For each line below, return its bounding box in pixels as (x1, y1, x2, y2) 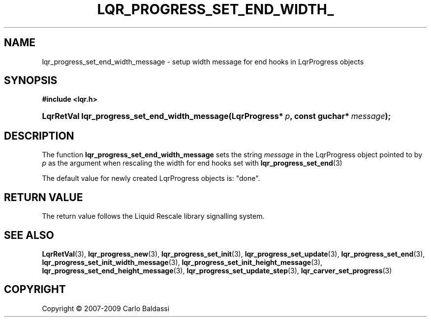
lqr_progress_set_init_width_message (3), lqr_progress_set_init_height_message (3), (42, 258, 323, 266)
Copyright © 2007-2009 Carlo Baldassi (42, 304, 170, 313)
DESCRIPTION (4, 129, 74, 142)
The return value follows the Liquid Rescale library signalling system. (42, 212, 265, 221)
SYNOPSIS (4, 74, 58, 87)
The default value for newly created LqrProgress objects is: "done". (42, 174, 260, 183)
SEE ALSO (4, 229, 54, 241)
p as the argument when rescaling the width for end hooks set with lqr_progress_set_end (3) (42, 159, 342, 168)
